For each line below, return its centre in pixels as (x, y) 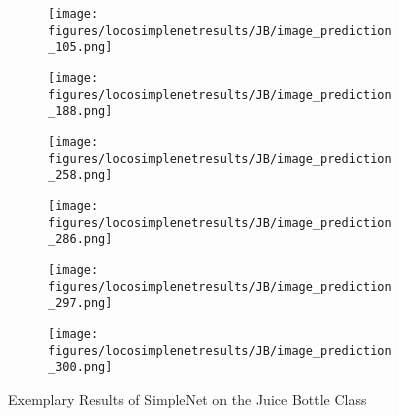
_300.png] (80, 367)
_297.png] (80, 303)
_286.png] (80, 239)
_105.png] (80, 47)
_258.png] (80, 175)
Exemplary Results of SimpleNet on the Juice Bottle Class (187, 398)
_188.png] (80, 111)
